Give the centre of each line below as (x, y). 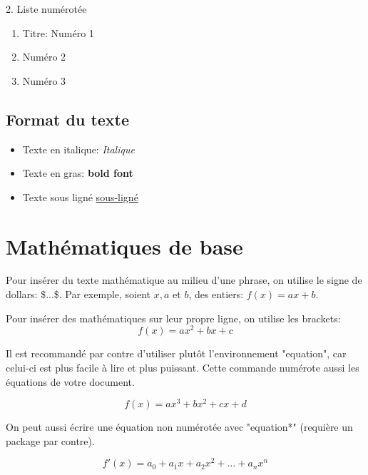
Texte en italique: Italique (78, 149)
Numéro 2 (44, 57)
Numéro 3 (44, 80)
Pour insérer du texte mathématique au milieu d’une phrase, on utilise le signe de (184, 280)
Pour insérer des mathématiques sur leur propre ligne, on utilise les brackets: (173, 318)
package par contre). (50, 440)
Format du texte (68, 119)
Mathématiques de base (124, 246)
